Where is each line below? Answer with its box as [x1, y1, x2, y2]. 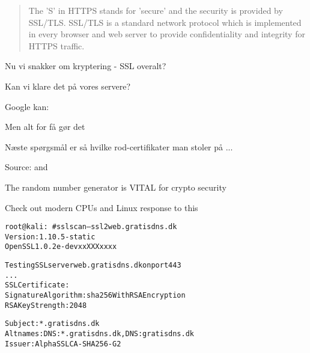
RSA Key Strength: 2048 [5, 301, 87, 310]
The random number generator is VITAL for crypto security [5, 180, 226, 193]
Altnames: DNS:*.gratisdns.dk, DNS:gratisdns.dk [5, 330, 195, 339]
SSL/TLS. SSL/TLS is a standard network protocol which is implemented [28, 16, 302, 28]
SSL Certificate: [5, 281, 70, 290]
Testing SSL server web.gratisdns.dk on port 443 [5, 261, 181, 270]
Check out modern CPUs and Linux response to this [5, 201, 198, 213]
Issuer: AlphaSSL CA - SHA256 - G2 [5, 339, 121, 348]
